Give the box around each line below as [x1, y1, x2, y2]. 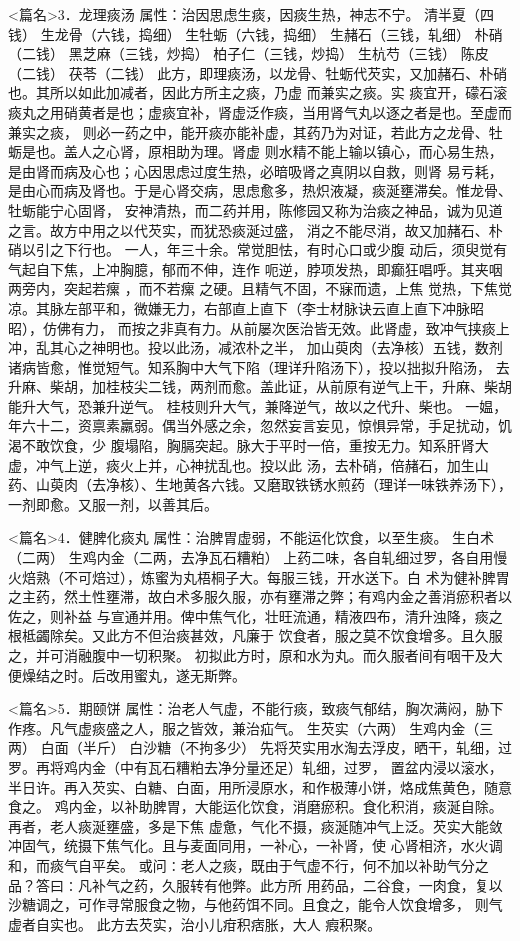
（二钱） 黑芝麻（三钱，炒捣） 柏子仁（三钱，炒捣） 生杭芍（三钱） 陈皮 [8, 43, 489, 64]
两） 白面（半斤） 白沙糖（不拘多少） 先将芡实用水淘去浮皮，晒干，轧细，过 [8, 737, 512, 758]
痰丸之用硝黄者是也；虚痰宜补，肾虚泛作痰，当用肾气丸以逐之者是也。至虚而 [8, 101, 512, 122]
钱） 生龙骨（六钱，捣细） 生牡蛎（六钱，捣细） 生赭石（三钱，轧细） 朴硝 [8, 23, 503, 44]
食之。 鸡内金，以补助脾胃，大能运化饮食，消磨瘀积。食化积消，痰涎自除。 [8, 796, 503, 817]
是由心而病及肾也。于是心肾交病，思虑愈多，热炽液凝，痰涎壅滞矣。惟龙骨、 [8, 180, 512, 201]
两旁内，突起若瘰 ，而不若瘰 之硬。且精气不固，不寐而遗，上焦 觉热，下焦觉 [8, 278, 512, 299]
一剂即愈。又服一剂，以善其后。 [8, 493, 218, 514]
